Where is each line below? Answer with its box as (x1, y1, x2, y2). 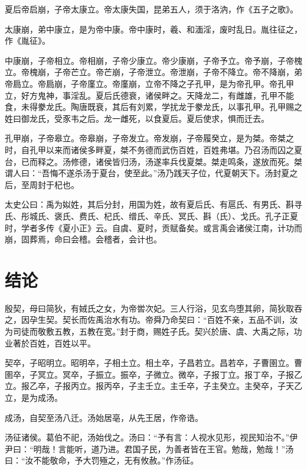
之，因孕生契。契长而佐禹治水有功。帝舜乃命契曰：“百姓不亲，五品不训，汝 (5, 313, 298, 326)
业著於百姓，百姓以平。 (5, 336, 96, 349)
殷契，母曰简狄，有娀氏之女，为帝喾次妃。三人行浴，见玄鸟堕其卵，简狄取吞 (5, 302, 302, 314)
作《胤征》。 (5, 34, 50, 47)
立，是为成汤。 (5, 391, 63, 403)
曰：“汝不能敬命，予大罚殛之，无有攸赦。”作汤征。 (5, 454, 199, 466)
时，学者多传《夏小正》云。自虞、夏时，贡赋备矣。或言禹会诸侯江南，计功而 (5, 221, 302, 234)
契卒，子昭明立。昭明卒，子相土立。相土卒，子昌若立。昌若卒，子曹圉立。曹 (5, 356, 302, 369)
